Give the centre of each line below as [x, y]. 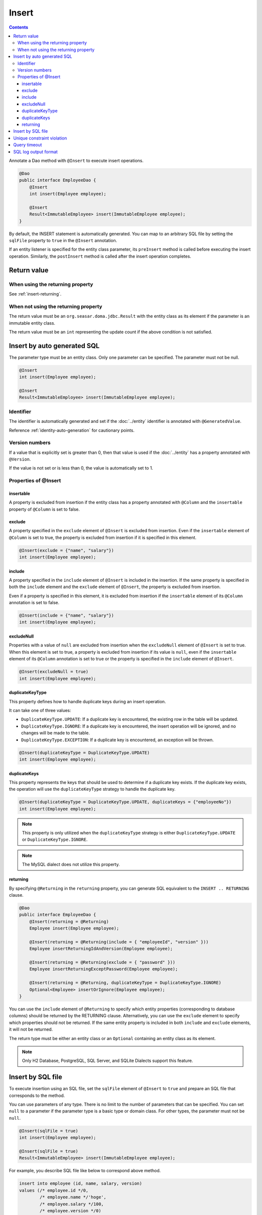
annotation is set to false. [34, 603]
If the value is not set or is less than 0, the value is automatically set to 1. [81, 468]
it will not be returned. [31, 1029]
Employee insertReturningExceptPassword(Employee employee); [104, 969]
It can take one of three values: [40, 710]
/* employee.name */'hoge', [73, 1197]
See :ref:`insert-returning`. [35, 294]
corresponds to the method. [37, 1095]
